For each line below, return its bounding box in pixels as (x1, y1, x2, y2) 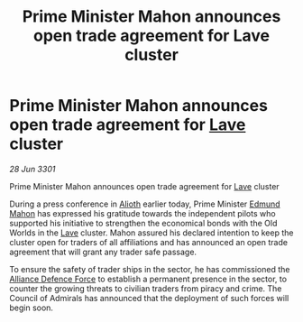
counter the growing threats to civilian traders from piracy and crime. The (9, 282, 282, 294)
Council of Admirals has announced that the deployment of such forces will (9, 292, 289, 303)
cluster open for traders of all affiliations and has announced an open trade (9, 236, 289, 247)
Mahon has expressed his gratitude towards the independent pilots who (9, 207, 277, 218)
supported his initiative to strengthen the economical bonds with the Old (9, 217, 278, 228)
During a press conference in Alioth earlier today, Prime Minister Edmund (9, 198, 281, 209)
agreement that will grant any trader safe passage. (9, 246, 197, 257)
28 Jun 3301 (9, 163, 56, 174)
